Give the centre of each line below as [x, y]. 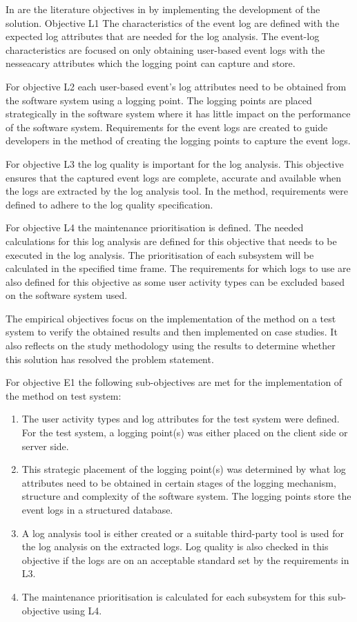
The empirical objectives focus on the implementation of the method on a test [171, 318]
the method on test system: [64, 395]
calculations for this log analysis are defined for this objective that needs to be [171, 241]
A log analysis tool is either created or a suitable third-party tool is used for [183, 533]
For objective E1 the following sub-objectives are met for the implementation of [174, 382]
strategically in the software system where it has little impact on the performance [178, 114]
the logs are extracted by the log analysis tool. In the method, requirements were [177, 191]
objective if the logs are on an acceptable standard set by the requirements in [185, 560]
